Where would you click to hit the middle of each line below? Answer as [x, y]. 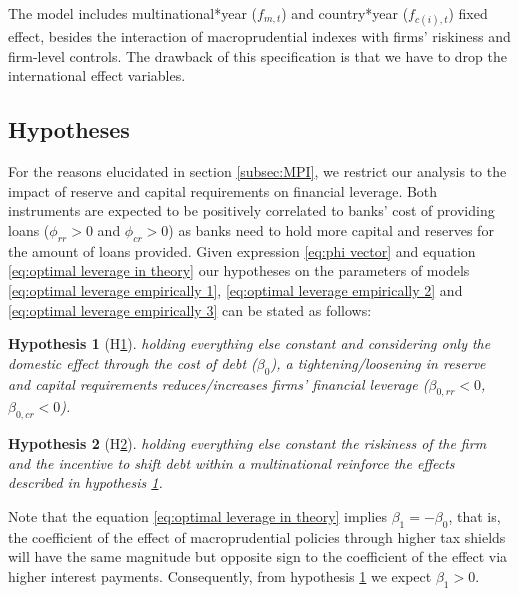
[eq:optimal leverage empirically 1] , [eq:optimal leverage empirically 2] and [235, 289]
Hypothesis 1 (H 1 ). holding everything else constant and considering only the [249, 343]
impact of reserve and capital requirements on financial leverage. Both [223, 190]
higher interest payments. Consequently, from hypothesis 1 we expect [220, 575]
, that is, [474, 515]
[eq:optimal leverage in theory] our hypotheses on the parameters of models [239, 270]
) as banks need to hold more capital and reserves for [331, 229]
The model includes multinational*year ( [133, 13]
